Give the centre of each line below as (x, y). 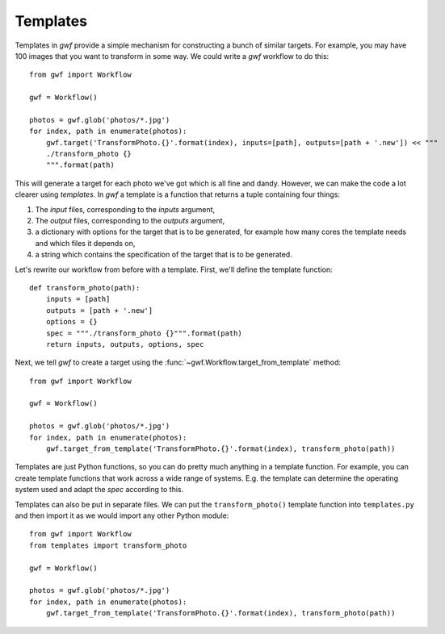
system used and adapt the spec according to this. (99, 490)
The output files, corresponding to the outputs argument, (130, 221)
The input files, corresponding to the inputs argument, (125, 209)
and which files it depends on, (85, 243)
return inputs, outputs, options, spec (125, 344)
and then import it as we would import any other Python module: (122, 515)
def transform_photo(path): (85, 288)
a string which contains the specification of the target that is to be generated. (164, 255)
